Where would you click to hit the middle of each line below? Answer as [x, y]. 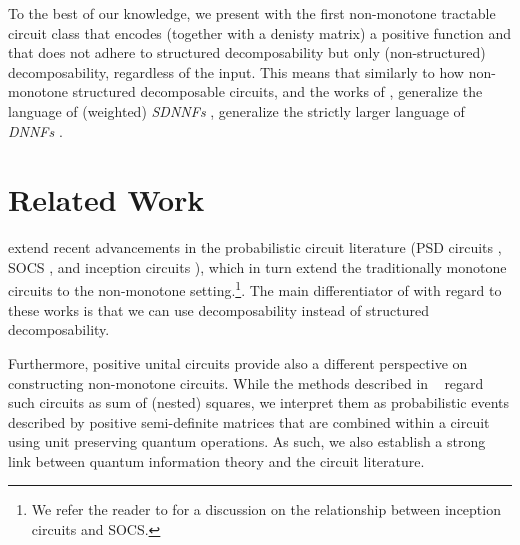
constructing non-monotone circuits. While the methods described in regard [246, 382]
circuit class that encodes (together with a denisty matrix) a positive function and [259, 32]
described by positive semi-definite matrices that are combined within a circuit [249, 421]
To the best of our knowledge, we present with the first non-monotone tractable [252, 13]
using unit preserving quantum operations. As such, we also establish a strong [247, 441]
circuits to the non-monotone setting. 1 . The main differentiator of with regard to [255, 289]
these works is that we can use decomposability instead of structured [219, 309]
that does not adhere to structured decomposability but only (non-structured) [247, 52]
